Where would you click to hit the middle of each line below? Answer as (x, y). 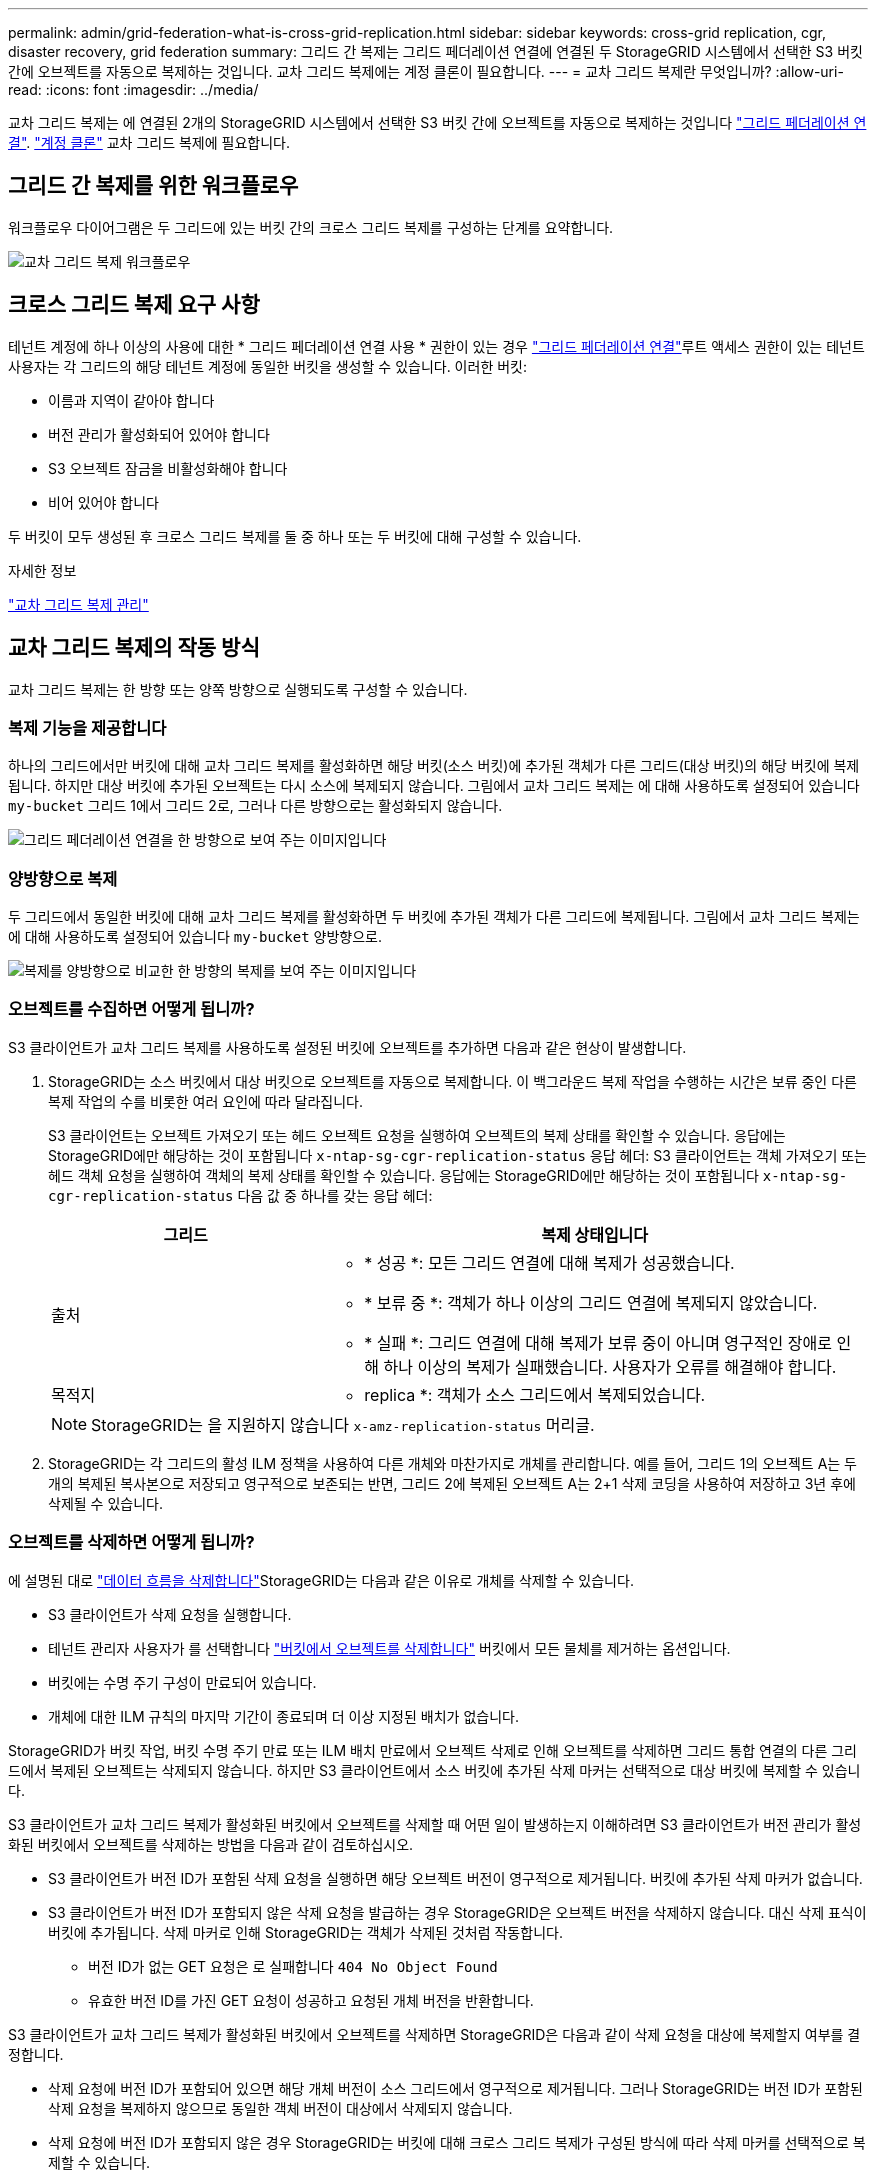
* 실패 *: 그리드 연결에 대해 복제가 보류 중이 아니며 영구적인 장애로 (598, 1342)
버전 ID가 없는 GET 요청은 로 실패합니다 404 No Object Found (293, 1966)
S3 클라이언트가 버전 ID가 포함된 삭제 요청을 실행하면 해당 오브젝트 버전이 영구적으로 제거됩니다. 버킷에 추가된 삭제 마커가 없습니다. (455, 1878)
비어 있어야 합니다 (103, 502)
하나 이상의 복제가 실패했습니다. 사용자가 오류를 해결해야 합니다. (610, 1366)
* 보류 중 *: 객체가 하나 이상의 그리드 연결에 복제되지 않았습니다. (591, 1302)
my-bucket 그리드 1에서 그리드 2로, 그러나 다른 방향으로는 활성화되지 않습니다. (255, 806)
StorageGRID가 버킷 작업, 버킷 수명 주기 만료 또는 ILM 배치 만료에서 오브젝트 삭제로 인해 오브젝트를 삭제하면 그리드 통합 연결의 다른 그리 (433, 1750)
